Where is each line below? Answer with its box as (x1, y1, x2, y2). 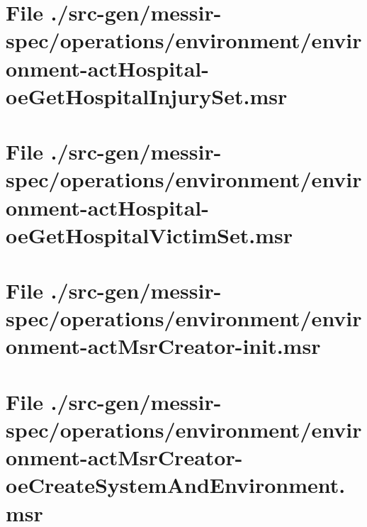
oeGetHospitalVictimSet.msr (6, 220, 293, 249)
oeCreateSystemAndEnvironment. (6, 470, 346, 499)
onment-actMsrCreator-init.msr (6, 331, 321, 360)
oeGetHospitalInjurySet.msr (6, 81, 288, 110)
